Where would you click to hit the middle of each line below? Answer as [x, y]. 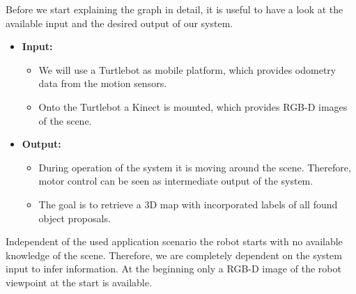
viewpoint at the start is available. [79, 282]
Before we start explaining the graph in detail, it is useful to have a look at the [175, 9]
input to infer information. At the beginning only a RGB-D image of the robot [173, 269]
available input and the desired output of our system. [119, 23]
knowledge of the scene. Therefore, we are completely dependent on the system [174, 255]
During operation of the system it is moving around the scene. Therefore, [195, 167]
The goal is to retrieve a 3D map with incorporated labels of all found [188, 204]
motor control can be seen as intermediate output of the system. [176, 181]
